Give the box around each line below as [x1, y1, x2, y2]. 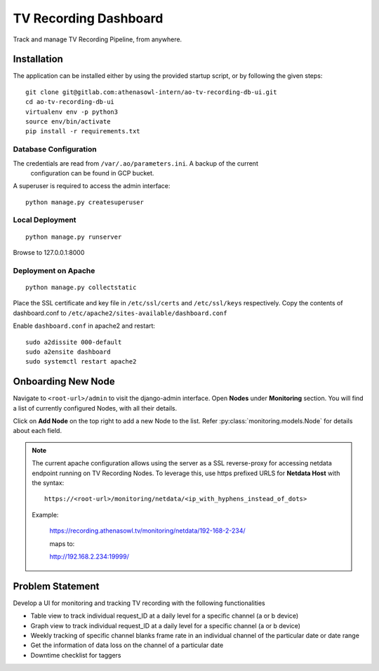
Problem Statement [13, 580, 100, 592]
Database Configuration [13, 145, 98, 154]
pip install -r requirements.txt [25, 127, 140, 135]
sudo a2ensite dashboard [25, 347, 111, 356]
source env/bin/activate [25, 118, 111, 126]
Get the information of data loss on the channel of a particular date [30, 641, 224, 649]
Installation [13, 53, 63, 65]
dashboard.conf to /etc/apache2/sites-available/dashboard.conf [13, 309, 227, 317]
